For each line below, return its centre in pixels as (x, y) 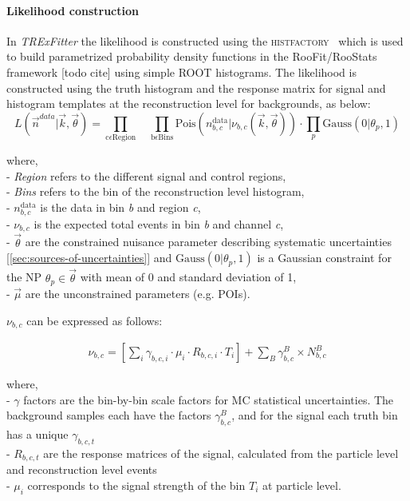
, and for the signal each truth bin (315, 415)
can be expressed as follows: (95, 320)
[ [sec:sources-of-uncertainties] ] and (89, 258)
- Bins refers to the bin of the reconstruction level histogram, (156, 191)
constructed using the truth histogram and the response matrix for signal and (196, 87)
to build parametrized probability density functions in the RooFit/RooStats (192, 56)
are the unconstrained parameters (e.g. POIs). (138, 293)
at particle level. (302, 485)
